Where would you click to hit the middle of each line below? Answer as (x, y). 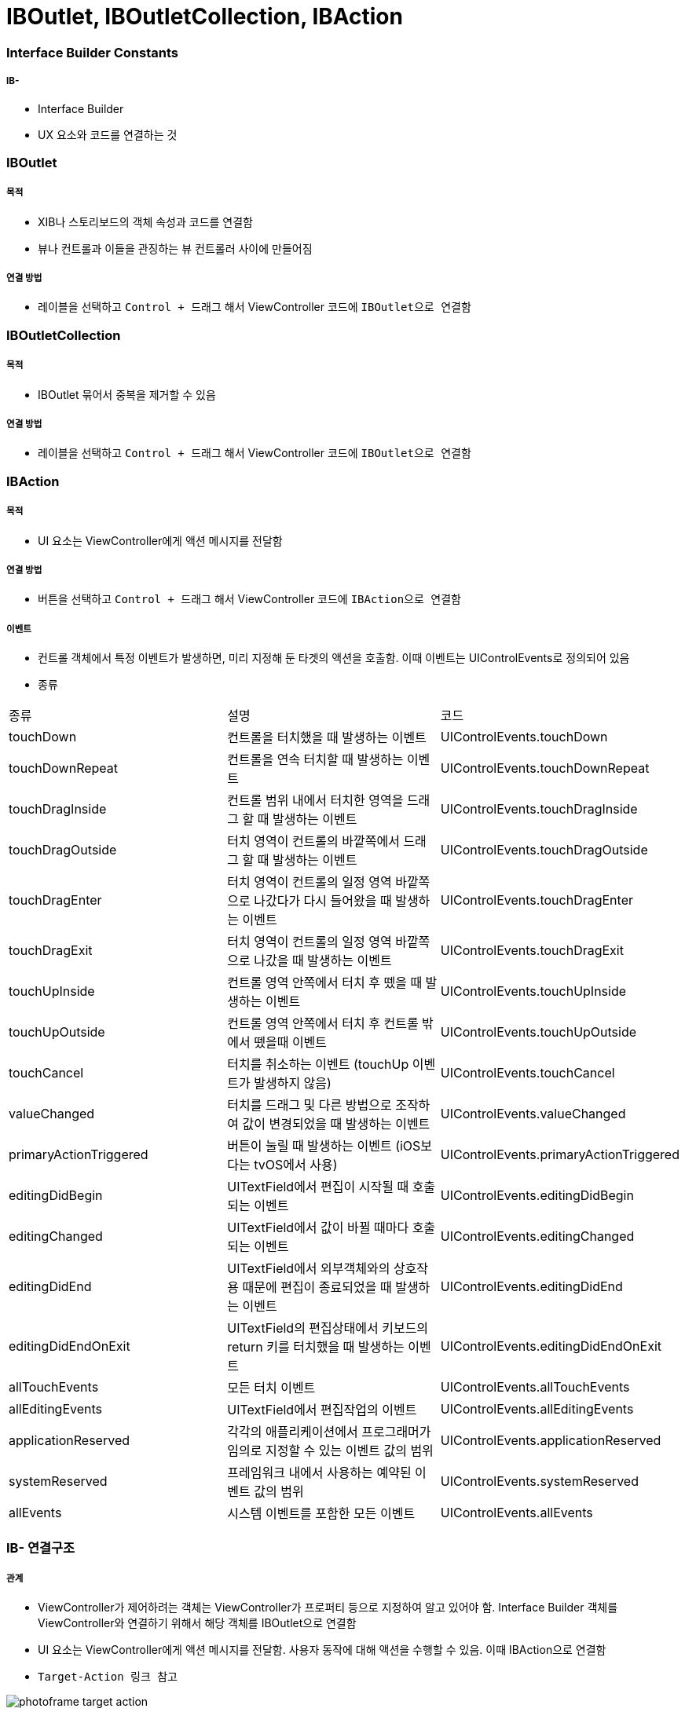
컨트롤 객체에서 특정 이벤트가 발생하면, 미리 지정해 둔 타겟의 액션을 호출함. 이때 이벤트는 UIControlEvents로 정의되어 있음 (334, 658)
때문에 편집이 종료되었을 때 (317, 1288)
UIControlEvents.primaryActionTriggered (560, 1155)
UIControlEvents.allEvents (516, 1513)
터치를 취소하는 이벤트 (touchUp (318, 1065)
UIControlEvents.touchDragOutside (544, 850)
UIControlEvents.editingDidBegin (537, 1196)
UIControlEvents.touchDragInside (539, 809)
